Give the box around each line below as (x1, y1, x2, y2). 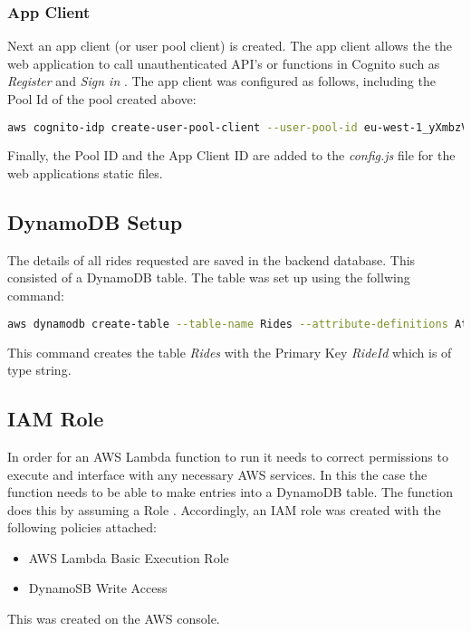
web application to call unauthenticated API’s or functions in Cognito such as (7, 53, 440, 72)
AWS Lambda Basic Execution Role (28, 548, 229, 567)
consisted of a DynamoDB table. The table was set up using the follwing (7, 268, 410, 287)
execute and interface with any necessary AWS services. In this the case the (7, 464, 428, 483)
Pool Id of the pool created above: (7, 90, 197, 108)
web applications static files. (7, 164, 163, 183)
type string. (7, 360, 72, 379)
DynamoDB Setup (7, 208, 183, 236)
